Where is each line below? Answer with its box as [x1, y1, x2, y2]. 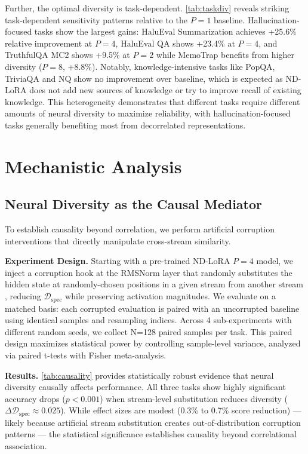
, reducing [5, 290, 41, 302]
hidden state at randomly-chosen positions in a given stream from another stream [5, 278, 303, 290]
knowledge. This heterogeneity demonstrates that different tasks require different [5, 95, 300, 108]
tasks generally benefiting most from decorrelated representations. [5, 118, 246, 131]
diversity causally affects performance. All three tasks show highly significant [5, 381, 286, 393]
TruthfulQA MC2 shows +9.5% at [5, 48, 130, 61]
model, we [256, 254, 293, 267]
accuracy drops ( [5, 392, 66, 404]
